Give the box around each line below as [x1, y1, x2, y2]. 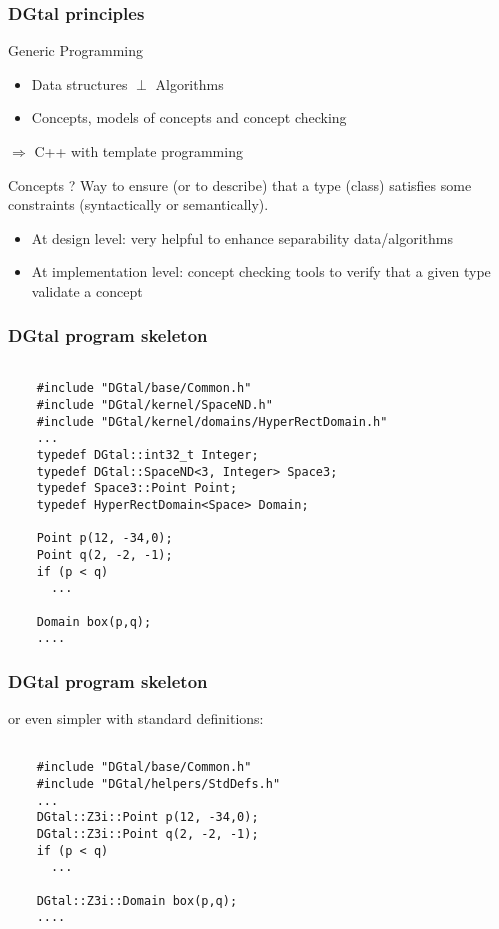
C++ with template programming [34, 141, 243, 161]
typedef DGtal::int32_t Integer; [36, 448, 259, 463]
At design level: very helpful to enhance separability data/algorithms [31, 227, 453, 248]
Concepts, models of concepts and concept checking [31, 107, 347, 128]
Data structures [31, 73, 128, 94]
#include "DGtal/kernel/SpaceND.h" [36, 398, 273, 413]
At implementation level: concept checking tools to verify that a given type [31, 261, 491, 282]
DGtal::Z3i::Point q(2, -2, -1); [36, 827, 259, 842]
